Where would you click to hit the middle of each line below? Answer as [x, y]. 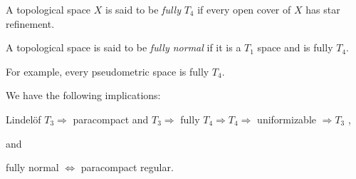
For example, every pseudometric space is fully [108, 71]
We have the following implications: [83, 95]
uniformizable [287, 119]
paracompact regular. [127, 167]
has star [323, 9]
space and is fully [295, 47]
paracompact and [111, 119]
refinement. [30, 23]
